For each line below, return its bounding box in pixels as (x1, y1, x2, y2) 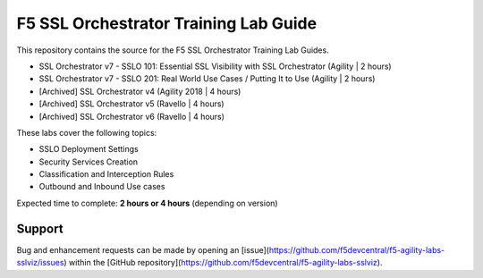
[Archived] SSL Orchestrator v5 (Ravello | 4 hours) (38, 98, 225, 109)
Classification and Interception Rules (38, 169, 174, 180)
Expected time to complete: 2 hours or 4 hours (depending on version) (16, 198, 278, 208)
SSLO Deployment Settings (38, 144, 139, 155)
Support (16, 221, 64, 236)
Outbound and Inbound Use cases (38, 181, 165, 192)
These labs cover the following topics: (16, 127, 157, 138)
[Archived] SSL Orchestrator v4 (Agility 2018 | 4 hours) (38, 86, 241, 97)
